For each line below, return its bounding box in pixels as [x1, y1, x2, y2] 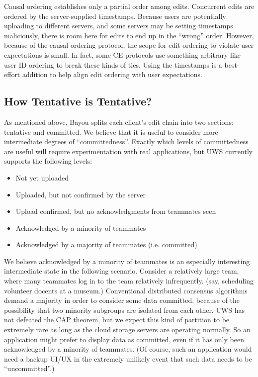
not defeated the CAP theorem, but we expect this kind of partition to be [4, 314, 230, 325]
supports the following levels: [4, 156, 92, 166]
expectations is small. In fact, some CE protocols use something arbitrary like [4, 49, 241, 60]
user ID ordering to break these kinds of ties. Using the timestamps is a [4, 59, 222, 70]
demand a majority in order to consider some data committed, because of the [4, 295, 240, 305]
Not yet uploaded [15, 172, 69, 183]
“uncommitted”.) [4, 363, 55, 374]
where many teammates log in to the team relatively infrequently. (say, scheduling [4, 276, 254, 286]
